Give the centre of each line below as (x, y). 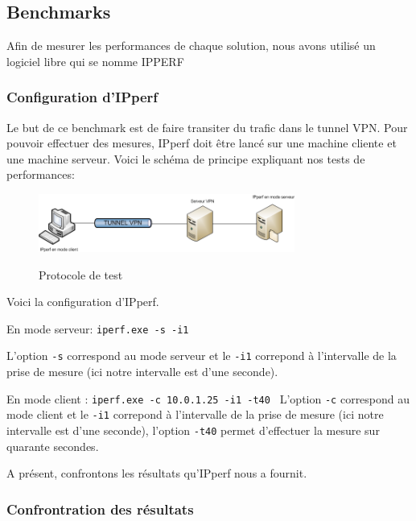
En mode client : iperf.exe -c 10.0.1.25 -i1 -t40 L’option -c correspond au (208, 398)
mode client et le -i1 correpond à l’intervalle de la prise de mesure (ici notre (195, 414)
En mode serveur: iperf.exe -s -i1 (98, 328)
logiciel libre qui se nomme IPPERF (95, 61)
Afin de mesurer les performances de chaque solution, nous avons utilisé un (191, 45)
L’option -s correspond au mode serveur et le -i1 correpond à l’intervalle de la (202, 356)
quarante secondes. (53, 446)
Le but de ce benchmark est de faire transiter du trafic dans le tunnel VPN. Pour (207, 127)
